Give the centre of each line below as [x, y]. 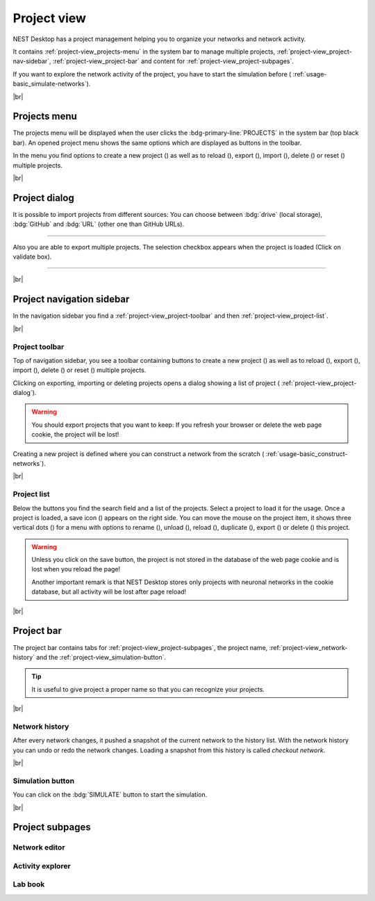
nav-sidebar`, [32, 61]
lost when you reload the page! [76, 569]
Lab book [29, 884]
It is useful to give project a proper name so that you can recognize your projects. [148, 689]
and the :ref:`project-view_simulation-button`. [101, 657]
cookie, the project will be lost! [75, 435]
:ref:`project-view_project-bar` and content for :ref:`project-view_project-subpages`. [173, 61]
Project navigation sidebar [71, 299]
